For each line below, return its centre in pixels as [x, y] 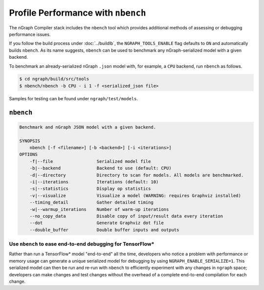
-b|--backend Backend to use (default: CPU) [100, 168]
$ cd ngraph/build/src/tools [54, 79]
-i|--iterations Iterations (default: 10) [94, 182]
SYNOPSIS [30, 141]
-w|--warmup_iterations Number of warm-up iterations [99, 209]
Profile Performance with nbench [77, 13]
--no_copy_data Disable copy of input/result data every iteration [126, 216]
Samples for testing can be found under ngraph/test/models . [74, 98]
